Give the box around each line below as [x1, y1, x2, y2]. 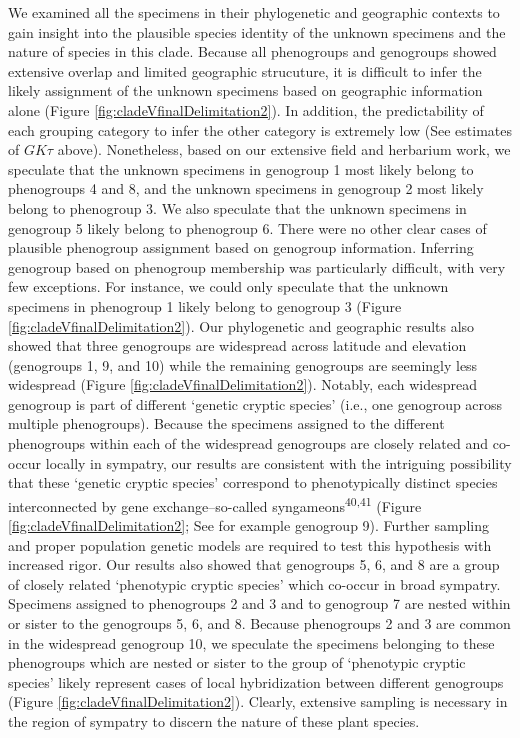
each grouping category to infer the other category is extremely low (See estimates [8, 119, 513, 140]
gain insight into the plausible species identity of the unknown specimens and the [8, 21, 506, 42]
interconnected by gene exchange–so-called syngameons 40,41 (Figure [8, 492, 422, 516]
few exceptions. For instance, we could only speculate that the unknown [8, 276, 449, 297]
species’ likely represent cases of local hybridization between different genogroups [8, 671, 504, 692]
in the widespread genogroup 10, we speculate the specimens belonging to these [8, 632, 495, 653]
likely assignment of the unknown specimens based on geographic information [8, 80, 483, 101]
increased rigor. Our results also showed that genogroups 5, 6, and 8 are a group [8, 554, 500, 575]
